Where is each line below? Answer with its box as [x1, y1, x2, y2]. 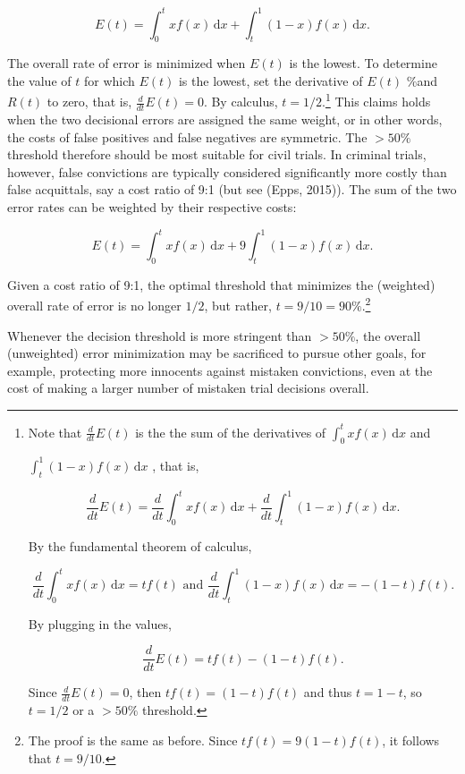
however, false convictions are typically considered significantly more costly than [7, 162, 447, 181]
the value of [7, 71, 72, 89]
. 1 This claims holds [322, 89, 431, 111]
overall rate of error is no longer [7, 296, 182, 315]
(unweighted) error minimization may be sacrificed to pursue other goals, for [7, 344, 427, 362]
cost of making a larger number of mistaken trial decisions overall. [7, 378, 369, 397]
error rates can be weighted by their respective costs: [7, 197, 297, 216]
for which [83, 71, 135, 89]
